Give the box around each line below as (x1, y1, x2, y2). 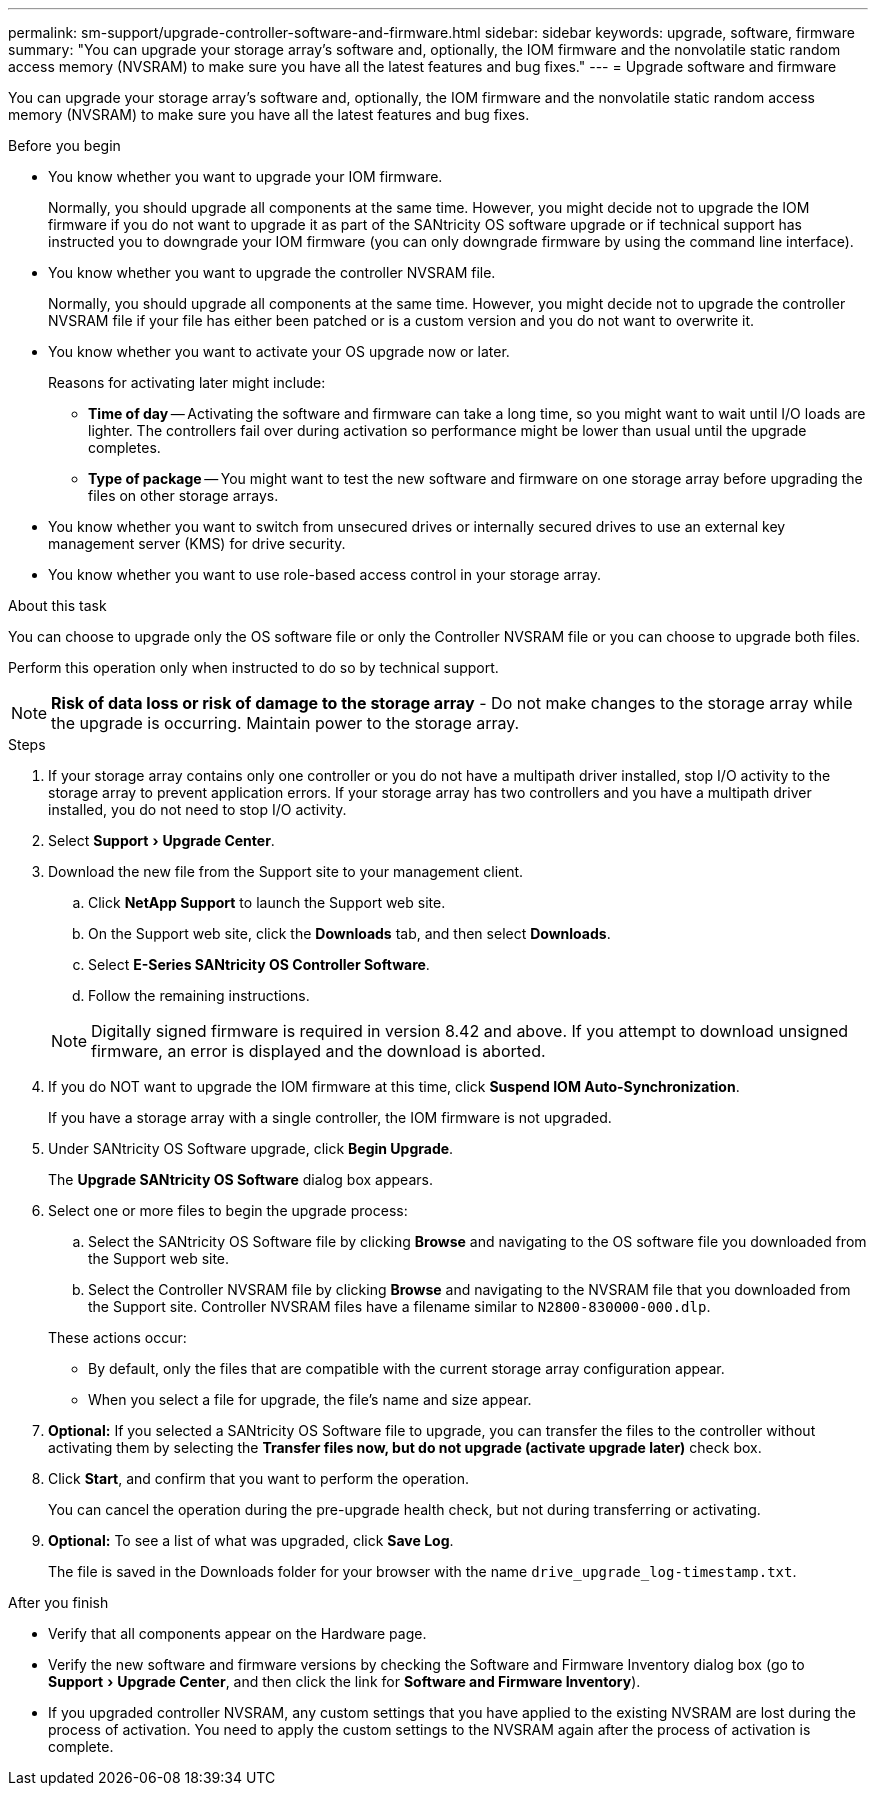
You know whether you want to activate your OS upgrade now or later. (48, 343, 510, 360)
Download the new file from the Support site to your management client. (48, 863, 524, 880)
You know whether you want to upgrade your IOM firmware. (48, 168, 443, 185)
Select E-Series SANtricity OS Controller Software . (88, 956, 430, 973)
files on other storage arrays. (88, 487, 279, 504)
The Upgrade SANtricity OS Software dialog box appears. (48, 1171, 433, 1188)
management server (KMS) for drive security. (48, 535, 346, 552)
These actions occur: (48, 1329, 187, 1346)
